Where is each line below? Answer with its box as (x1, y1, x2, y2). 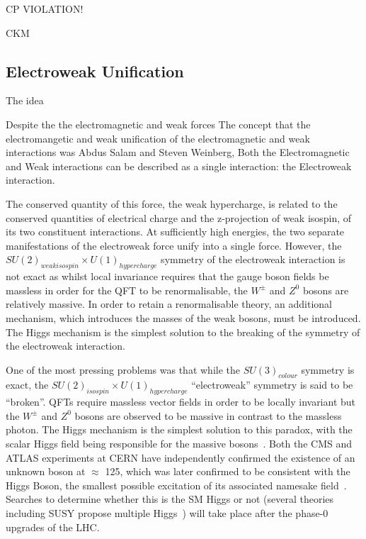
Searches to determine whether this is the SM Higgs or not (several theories (6, 491, 334, 506)
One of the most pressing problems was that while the (6, 362, 240, 377)
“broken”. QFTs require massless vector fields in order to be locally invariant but (6, 394, 356, 409)
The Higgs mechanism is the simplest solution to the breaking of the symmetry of (6, 324, 360, 339)
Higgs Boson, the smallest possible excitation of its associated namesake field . (6, 477, 347, 492)
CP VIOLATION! (6, 1, 84, 16)
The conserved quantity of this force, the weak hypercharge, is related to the (6, 196, 338, 211)
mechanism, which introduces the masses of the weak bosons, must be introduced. (6, 310, 361, 325)
